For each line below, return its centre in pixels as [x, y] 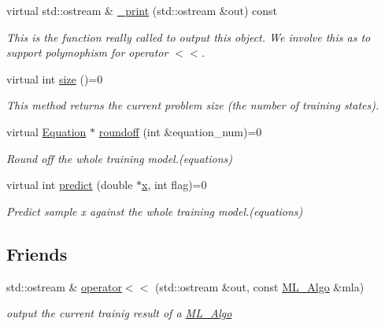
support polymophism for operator [87, 52]
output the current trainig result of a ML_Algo [119, 313]
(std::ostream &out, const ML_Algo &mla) [259, 286]
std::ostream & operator [64, 286]
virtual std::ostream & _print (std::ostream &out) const [142, 10]
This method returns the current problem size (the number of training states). [193, 105]
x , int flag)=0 [174, 185]
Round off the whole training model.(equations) [119, 158]
